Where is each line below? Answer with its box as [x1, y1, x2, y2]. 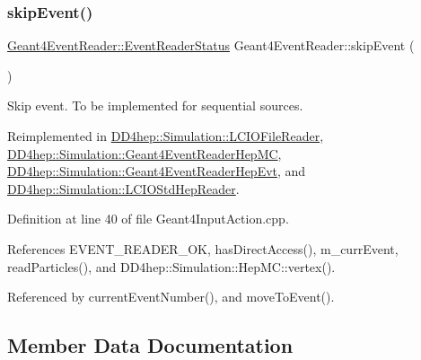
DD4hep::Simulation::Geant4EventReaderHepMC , [7, 144, 282, 162]
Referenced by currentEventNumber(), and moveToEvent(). [7, 287, 335, 306]
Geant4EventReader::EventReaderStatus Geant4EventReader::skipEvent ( [7, 36, 415, 55]
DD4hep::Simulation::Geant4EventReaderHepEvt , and [7, 162, 306, 180]
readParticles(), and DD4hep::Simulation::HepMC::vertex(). [7, 257, 336, 276]
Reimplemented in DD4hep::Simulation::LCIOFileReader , [7, 127, 324, 145]
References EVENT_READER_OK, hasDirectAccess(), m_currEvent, [7, 239, 399, 258]
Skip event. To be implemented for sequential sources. [7, 96, 303, 115]
